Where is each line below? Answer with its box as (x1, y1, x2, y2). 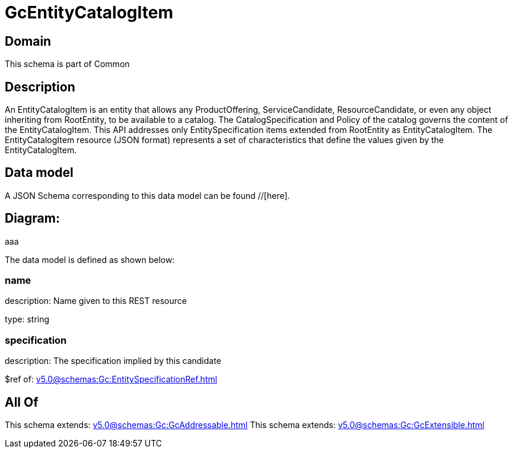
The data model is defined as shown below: (5, 254, 175, 265)
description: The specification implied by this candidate (5, 356, 221, 366)
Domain (5, 33, 52, 49)
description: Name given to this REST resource (5, 296, 187, 306)
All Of (5, 394, 39, 410)
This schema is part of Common (5, 59, 130, 69)
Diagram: (5, 211, 60, 226)
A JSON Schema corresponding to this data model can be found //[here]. (5, 190, 290, 201)
